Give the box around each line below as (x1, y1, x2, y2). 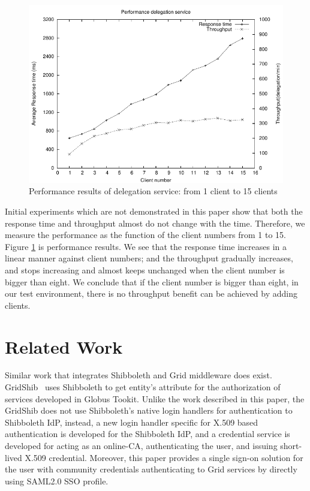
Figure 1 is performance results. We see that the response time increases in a (5, 240, 287, 252)
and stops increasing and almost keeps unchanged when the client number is (5, 263, 285, 276)
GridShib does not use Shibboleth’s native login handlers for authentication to (5, 404, 293, 417)
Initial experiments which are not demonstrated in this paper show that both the (5, 204, 303, 217)
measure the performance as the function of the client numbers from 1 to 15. (5, 228, 287, 241)
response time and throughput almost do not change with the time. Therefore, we (5, 216, 305, 229)
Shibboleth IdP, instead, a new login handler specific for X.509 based (5, 415, 258, 428)
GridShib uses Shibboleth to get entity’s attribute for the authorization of (5, 381, 281, 393)
